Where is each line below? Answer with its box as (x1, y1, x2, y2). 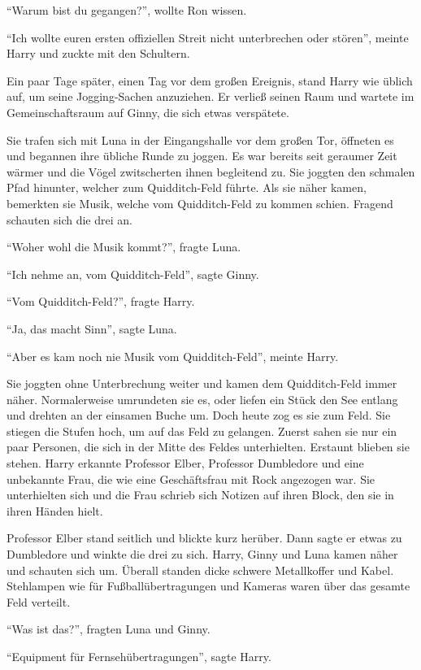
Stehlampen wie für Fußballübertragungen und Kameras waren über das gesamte (7, 577, 410, 594)
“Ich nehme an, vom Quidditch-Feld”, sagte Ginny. (7, 265, 259, 282)
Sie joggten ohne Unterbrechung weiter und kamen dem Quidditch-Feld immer (7, 375, 397, 392)
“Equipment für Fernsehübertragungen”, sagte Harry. (7, 648, 271, 664)
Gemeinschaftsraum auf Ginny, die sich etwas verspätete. (7, 103, 289, 120)
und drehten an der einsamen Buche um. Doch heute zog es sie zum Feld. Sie (7, 407, 391, 424)
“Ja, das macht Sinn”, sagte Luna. (7, 320, 177, 337)
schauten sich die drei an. (7, 211, 132, 228)
